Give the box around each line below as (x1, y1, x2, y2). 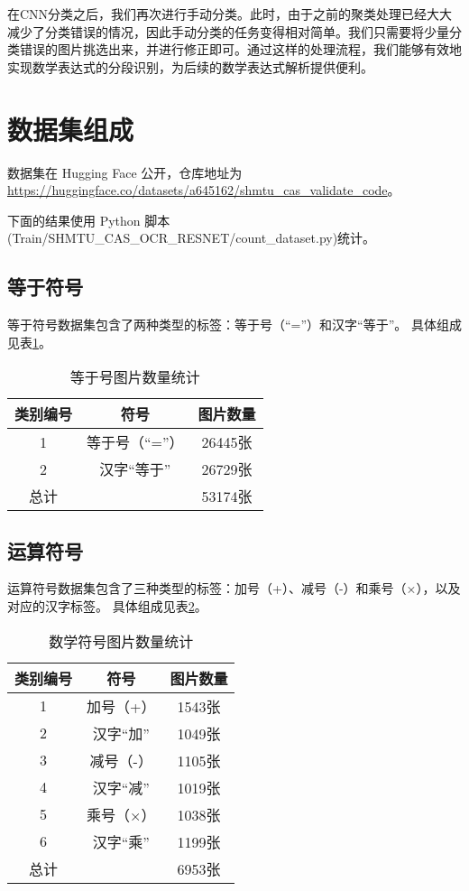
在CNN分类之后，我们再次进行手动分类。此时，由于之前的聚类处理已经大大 (7, 5, 453, 23)
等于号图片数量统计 (69, 367, 200, 388)
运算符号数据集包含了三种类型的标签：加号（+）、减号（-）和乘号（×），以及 (7, 579, 461, 598)
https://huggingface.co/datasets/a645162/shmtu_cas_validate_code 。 (7, 181, 400, 200)
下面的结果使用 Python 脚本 (7, 210, 170, 229)
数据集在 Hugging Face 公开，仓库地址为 (7, 162, 243, 181)
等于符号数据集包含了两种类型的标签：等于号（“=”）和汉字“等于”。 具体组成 (7, 315, 462, 334)
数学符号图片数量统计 (49, 630, 194, 652)
